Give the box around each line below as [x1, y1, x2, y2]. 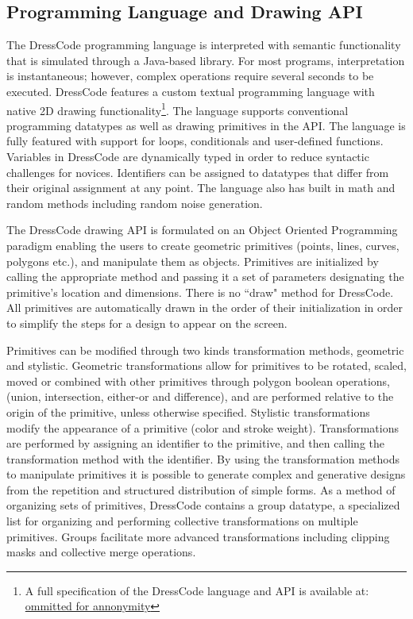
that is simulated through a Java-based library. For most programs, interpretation [6, 52, 405, 68]
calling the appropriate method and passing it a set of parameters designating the [6, 268, 404, 285]
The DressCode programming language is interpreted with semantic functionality [6, 37, 401, 53]
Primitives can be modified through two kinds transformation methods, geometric [6, 341, 404, 358]
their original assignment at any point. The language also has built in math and [6, 179, 396, 196]
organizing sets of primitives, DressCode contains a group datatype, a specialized [6, 497, 400, 513]
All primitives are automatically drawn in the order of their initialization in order [6, 299, 403, 316]
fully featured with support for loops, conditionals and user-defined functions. [6, 133, 384, 149]
